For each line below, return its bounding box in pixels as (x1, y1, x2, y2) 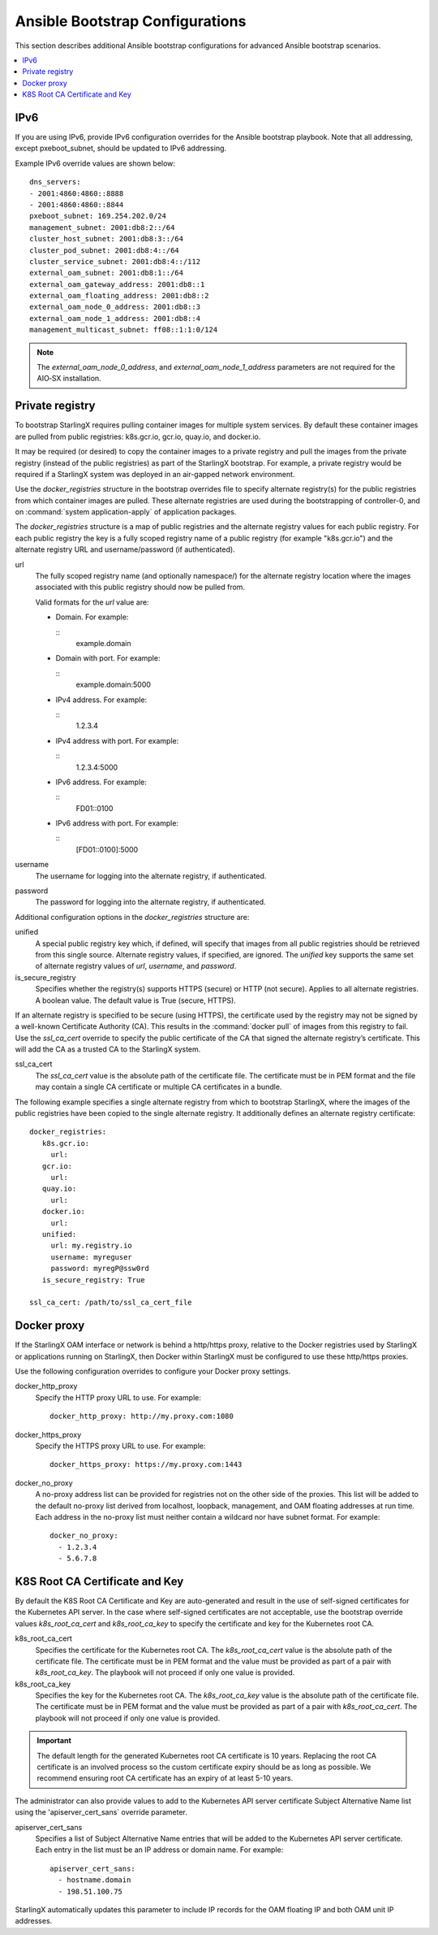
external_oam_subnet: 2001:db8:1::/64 (29, 268, 184, 278)
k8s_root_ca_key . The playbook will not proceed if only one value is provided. (35, 1668, 295, 1677)
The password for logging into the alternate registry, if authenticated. (35, 897, 267, 907)
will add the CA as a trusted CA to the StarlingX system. (15, 1044, 201, 1054)
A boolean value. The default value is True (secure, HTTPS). (35, 996, 237, 1005)
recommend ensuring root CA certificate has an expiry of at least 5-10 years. (36, 1773, 294, 1783)
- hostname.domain (58, 1876, 131, 1885)
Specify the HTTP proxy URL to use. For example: (35, 1392, 202, 1402)
